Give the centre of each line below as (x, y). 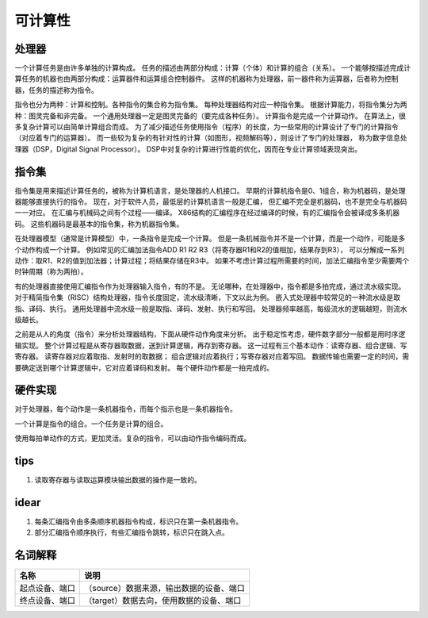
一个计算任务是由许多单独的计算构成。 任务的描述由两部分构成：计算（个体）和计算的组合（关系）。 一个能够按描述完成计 (213, 68)
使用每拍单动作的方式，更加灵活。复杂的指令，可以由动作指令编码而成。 (133, 438)
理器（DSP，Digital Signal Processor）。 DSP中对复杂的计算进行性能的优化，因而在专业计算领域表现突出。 (188, 149)
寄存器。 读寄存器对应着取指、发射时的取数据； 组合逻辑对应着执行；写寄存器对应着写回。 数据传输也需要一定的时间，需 (212, 356)
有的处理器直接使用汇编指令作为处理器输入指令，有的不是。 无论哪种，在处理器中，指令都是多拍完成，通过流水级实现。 (210, 286)
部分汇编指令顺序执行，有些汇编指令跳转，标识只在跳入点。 (132, 532)
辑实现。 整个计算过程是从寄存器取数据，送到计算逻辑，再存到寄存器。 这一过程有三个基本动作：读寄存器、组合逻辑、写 (211, 345)
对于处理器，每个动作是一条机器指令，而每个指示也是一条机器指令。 (126, 409)
